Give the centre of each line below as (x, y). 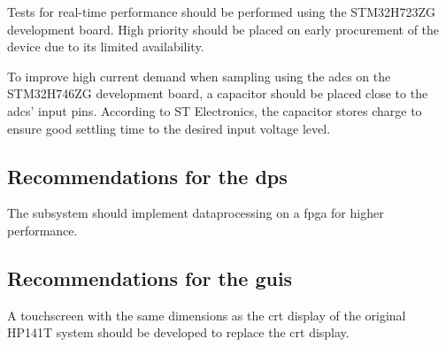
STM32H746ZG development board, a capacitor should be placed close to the (218, 93)
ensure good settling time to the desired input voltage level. (169, 128)
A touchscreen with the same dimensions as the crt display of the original (207, 315)
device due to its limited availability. (106, 46)
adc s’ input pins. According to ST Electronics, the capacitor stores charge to (215, 110)
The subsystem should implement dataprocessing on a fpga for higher (196, 213)
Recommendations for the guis (150, 278)
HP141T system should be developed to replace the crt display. (178, 332)
